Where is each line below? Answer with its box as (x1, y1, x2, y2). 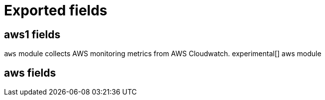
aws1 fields (4, 28, 61, 41)
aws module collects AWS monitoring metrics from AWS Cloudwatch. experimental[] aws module (4, 49, 322, 58)
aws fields (4, 66, 56, 79)
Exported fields (4, 2, 108, 19)
